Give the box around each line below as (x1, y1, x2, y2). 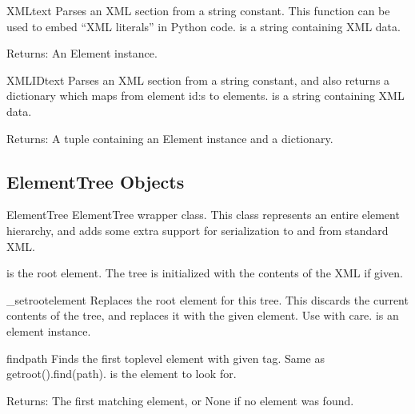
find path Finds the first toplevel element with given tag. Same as (6, 349, 325, 366)
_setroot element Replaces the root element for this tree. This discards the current (6, 291, 409, 308)
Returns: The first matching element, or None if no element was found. (6, 392, 354, 408)
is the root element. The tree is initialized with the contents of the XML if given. (6, 265, 403, 281)
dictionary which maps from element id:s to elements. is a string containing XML (6, 87, 405, 104)
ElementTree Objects (6, 169, 185, 193)
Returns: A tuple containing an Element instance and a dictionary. (6, 129, 333, 146)
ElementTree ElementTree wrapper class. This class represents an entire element (6, 206, 400, 223)
